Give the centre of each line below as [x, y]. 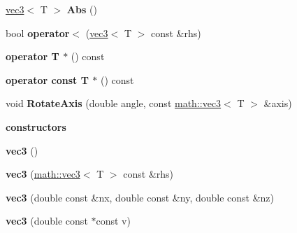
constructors [36, 126]
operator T [32, 56]
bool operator [38, 33]
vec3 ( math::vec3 [43, 174]
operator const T [47, 79]
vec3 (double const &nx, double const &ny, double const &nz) [140, 197]
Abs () [82, 9]
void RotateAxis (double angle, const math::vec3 [114, 103]
